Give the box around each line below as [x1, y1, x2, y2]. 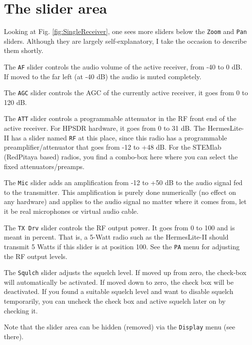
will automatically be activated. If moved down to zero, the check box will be [4, 276, 234, 287]
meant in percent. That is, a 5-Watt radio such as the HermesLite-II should [4, 232, 229, 242]
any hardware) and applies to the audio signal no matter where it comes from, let [4, 196, 247, 207]
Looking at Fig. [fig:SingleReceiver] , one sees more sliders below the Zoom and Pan [4, 26, 247, 36]
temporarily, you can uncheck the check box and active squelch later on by [4, 295, 226, 306]
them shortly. [4, 45, 44, 55]
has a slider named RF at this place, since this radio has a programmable [11, 132, 227, 142]
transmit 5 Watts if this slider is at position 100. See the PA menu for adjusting [4, 241, 240, 251]
